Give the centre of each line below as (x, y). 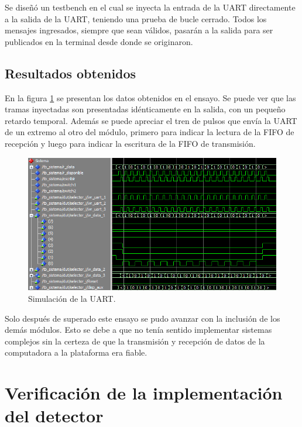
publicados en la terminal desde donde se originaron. (99, 41)
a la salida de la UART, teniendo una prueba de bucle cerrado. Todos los (136, 18)
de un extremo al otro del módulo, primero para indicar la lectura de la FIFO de (150, 132)
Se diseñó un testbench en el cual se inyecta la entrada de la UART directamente (150, 7)
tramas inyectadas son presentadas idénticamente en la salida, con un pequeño (145, 109)
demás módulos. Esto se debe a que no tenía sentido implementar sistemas (138, 330)
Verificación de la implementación (144, 393)
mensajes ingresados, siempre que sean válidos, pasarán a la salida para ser (139, 30)
